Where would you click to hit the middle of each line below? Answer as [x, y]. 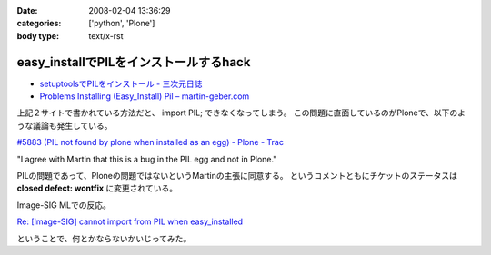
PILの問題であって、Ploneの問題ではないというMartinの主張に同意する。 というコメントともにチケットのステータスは [237, 176]
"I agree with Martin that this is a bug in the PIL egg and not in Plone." [147, 159]
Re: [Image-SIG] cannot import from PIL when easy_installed [130, 221]
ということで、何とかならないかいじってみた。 [104, 238]
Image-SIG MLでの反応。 [64, 205]
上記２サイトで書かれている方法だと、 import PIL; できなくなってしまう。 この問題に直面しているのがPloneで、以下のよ [241, 113]
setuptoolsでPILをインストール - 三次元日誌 [121, 83]
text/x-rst [106, 35]
